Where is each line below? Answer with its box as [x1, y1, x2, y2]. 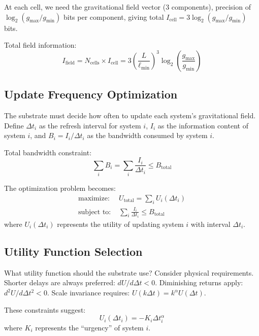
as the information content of [157, 120, 248, 130]
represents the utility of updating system [57, 219, 184, 229]
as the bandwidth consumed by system [87, 130, 208, 141]
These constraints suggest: [4, 304, 86, 315]
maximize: [78, 194, 110, 202]
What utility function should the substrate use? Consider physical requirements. [4, 267, 254, 278]
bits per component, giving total [63, 11, 164, 22]
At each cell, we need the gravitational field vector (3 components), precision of [4, 2, 251, 12]
